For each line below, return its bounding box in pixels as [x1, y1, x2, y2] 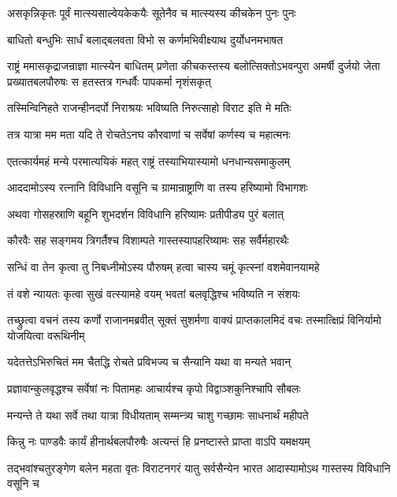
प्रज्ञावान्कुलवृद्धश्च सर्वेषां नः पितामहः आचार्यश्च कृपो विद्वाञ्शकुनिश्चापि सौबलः [7, 379, 301, 396]
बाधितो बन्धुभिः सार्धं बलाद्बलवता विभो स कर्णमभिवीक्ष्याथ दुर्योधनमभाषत [7, 31, 284, 47]
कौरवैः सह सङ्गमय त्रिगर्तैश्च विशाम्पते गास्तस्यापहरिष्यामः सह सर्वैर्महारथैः [7, 232, 289, 248]
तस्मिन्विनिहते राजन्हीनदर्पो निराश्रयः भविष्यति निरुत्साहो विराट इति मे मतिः [7, 99, 291, 116]
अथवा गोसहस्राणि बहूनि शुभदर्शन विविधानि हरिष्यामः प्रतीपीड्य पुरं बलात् [7, 205, 284, 222]
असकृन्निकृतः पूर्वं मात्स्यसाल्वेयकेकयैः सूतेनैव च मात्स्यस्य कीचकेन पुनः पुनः [7, 5, 296, 21]
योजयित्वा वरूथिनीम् [7, 327, 85, 343]
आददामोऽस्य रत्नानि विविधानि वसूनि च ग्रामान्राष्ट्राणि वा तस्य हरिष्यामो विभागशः [7, 179, 308, 196]
